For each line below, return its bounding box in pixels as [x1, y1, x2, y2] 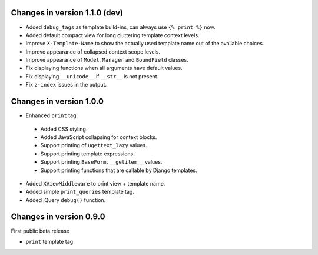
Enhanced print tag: [25, 112, 78, 119]
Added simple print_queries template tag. [25, 188, 135, 196]
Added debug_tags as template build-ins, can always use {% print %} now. [25, 24, 216, 31]
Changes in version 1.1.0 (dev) [11, 8, 124, 18]
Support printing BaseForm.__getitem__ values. [40, 158, 163, 165]
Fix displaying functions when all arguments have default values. [25, 65, 183, 72]
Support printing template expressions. [40, 150, 135, 157]
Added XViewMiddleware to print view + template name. [25, 180, 165, 187]
